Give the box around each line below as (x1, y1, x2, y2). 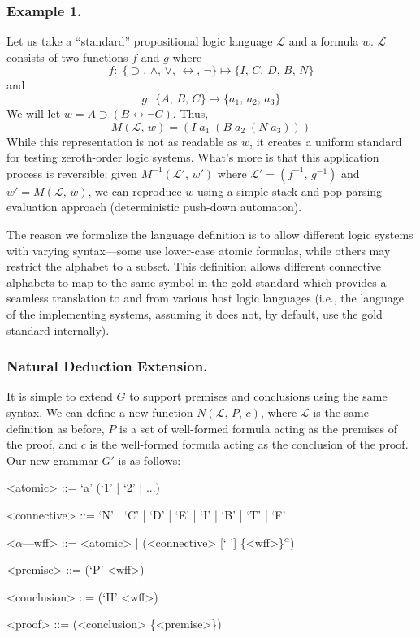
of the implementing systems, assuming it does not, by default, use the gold (6, 305, 383, 322)
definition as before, (6, 419, 105, 436)
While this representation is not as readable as (6, 132, 238, 150)
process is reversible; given (6, 164, 138, 181)
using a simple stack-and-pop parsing (197, 182, 383, 199)
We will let (6, 105, 61, 121)
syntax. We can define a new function (6, 403, 193, 420)
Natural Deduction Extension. (6, 356, 208, 376)
